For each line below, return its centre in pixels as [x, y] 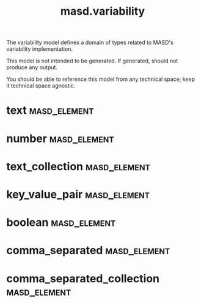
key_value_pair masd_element [78, 194]
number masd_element [60, 138]
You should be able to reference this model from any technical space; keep [101, 79]
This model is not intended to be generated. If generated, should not [92, 61]
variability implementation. [40, 49]
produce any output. [32, 67]
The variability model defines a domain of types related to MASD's [90, 43]
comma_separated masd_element [88, 251]
